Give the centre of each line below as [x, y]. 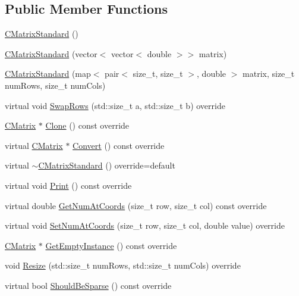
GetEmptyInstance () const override [111, 245]
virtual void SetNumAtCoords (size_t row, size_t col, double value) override [145, 225]
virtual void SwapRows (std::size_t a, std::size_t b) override [115, 105]
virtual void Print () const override [68, 185]
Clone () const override [87, 125]
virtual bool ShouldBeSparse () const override [88, 285]
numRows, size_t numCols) [55, 85]
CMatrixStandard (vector [51, 53]
